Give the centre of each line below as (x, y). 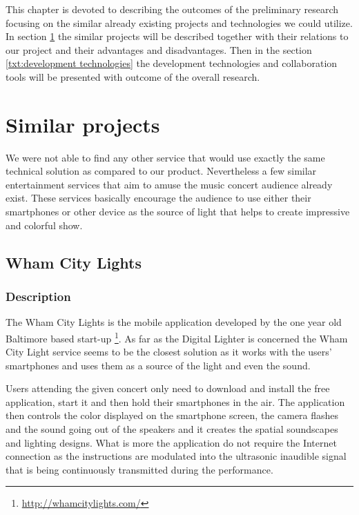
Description (38, 296)
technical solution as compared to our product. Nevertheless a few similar (161, 171)
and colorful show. (44, 225)
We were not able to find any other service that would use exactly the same (165, 157)
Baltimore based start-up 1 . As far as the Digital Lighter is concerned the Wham (177, 337)
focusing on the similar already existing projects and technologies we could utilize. (179, 22)
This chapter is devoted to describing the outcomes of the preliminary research (172, 9)
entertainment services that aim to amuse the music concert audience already (169, 184)
